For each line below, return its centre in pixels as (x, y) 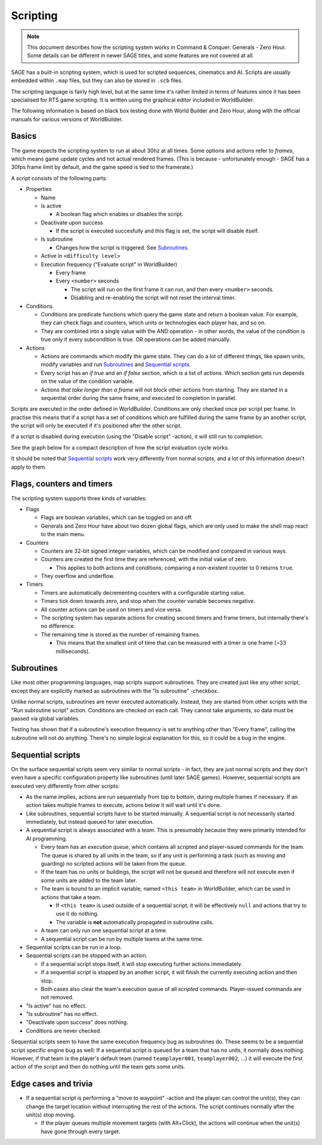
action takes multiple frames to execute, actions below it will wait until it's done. (124, 805)
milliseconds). (73, 651)
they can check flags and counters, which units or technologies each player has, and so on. (153, 323)
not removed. (57, 998)
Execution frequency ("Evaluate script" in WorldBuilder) (109, 264)
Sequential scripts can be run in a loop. (74, 947)
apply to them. (29, 467)
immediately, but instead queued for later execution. (90, 822)
